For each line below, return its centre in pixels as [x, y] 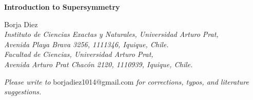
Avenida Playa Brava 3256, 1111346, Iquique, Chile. [86, 44]
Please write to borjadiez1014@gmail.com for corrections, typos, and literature [126, 81]
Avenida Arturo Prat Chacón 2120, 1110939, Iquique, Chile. [99, 64]
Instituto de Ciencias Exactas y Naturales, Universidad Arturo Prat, [111, 34]
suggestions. [23, 92]
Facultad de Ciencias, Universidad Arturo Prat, [79, 54]
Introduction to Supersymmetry [62, 7]
